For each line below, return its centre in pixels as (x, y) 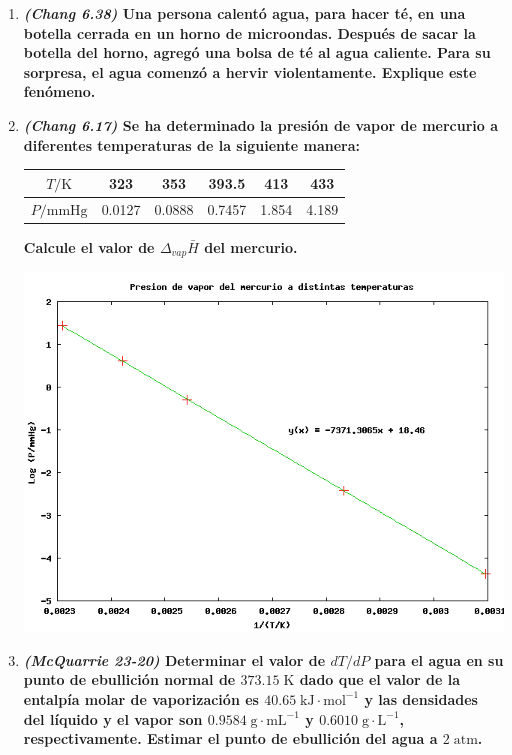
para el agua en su (439, 659)
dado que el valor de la (380, 679)
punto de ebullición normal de (129, 679)
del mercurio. (251, 246)
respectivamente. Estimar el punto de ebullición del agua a (230, 738)
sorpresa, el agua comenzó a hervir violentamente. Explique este (250, 71)
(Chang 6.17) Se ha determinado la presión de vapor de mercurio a (261, 124)
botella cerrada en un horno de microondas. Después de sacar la (249, 32)
